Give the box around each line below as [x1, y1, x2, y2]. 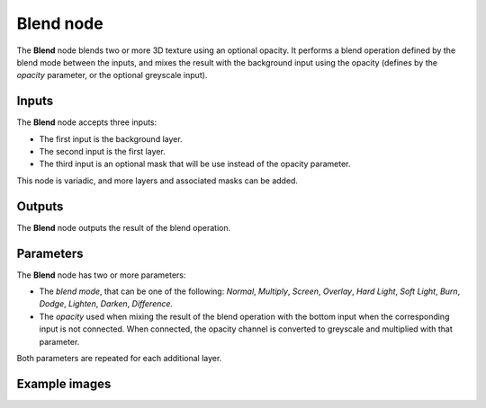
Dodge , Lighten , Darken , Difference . [39, 298, 174, 309]
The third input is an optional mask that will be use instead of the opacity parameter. [39, 158, 351, 170]
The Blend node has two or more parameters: [16, 270, 186, 280]
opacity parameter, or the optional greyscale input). [16, 70, 208, 81]
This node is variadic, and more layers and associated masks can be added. [16, 175, 299, 186]
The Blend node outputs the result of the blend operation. [16, 222, 231, 233]
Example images [16, 376, 112, 391]
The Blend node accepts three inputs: [16, 117, 157, 128]
